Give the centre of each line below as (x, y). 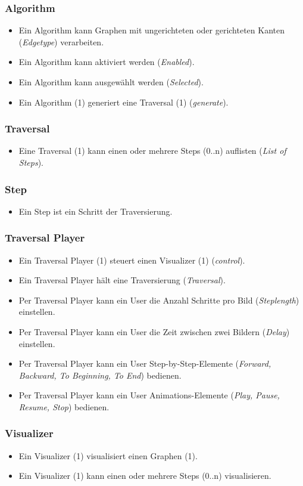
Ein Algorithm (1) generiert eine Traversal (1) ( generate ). (124, 102)
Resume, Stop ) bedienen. (64, 406)
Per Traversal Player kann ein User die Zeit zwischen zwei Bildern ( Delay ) (154, 332)
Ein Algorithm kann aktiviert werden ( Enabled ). (107, 62)
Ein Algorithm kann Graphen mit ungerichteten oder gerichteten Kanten (151, 30)
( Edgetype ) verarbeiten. (61, 41)
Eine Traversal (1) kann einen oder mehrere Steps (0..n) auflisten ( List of (152, 151)
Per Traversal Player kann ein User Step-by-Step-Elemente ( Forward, (145, 363)
